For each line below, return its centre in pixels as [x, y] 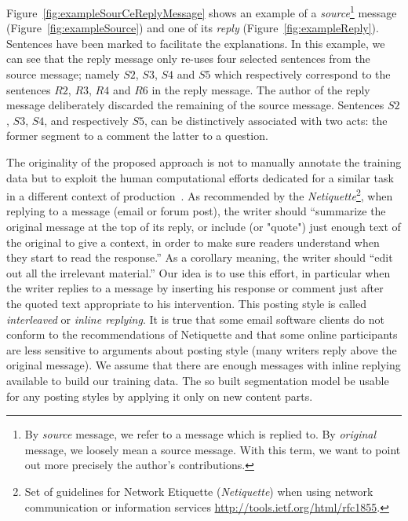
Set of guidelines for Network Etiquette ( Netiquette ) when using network [199, 491]
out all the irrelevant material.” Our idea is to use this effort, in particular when [199, 272]
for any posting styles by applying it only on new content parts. [160, 396]
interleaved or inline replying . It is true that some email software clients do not [195, 319]
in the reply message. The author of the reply [261, 89]
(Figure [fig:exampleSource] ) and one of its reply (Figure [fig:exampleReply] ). [193, 28]
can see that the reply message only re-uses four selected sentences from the [188, 59]
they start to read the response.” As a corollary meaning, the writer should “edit [200, 257]
